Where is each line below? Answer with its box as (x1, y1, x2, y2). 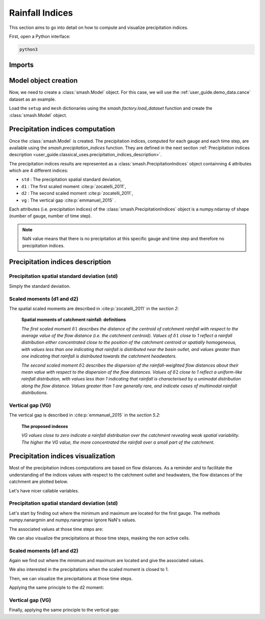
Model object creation (9, 77, 78, 85)
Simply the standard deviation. (9, 283, 71, 289)
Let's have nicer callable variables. (9, 487, 79, 493)
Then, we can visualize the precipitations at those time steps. (9, 575, 133, 581)
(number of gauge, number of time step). (9, 213, 92, 219)
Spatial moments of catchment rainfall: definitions (21, 317, 126, 323)
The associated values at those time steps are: (9, 526, 104, 532)
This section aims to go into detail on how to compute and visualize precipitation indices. (9, 25, 188, 30)
